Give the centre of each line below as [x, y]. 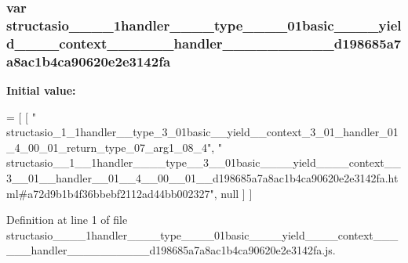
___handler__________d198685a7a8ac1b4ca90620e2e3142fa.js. [171, 250]
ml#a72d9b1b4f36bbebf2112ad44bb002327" [110, 193]
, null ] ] [233, 193]
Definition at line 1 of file [67, 220]
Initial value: [41, 90]
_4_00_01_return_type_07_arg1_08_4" [109, 147]
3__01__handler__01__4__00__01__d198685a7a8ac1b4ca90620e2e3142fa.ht [202, 177]
